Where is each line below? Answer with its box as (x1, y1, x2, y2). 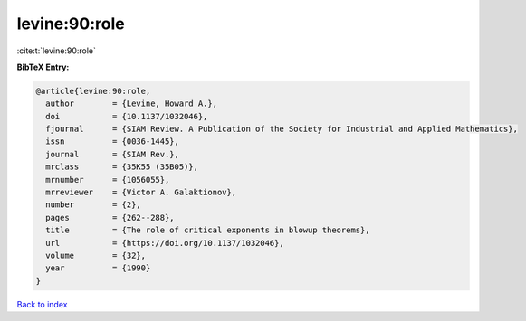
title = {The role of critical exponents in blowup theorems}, (45, 225, 370, 235)
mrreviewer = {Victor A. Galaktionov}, (45, 187, 237, 198)
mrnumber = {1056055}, (45, 175, 170, 184)
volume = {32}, (45, 250, 147, 260)
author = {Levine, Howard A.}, (45, 99, 217, 109)
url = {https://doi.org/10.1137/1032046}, (45, 238, 284, 248)
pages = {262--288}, (45, 212, 176, 222)
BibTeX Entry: (16, 61, 70, 72)
